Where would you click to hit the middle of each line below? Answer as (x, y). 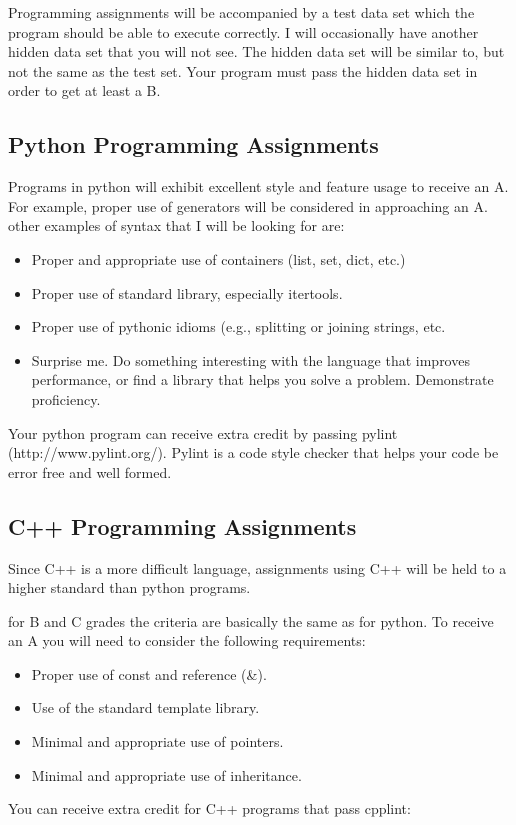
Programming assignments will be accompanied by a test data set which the (241, 12)
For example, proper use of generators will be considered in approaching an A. (248, 205)
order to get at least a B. (84, 90)
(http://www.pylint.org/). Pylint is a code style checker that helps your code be (253, 452)
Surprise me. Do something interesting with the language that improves (250, 359)
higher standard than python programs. (129, 587)
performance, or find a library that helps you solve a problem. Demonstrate (262, 379)
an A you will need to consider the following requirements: (187, 640)
